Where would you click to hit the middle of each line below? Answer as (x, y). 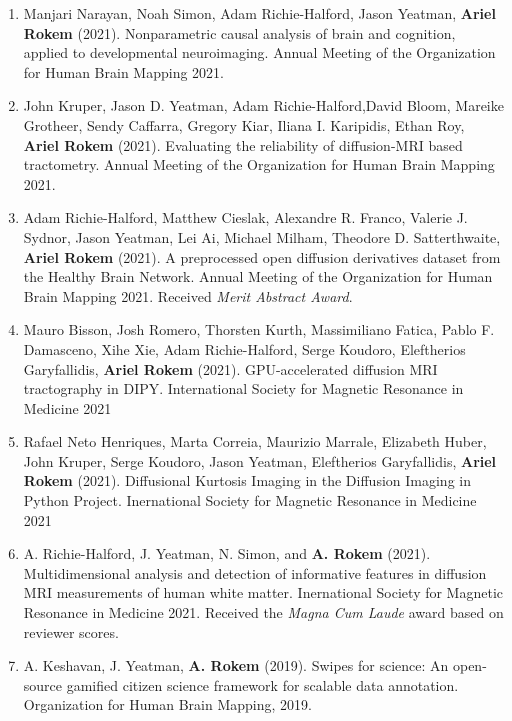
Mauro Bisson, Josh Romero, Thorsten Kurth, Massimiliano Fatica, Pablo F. (259, 329)
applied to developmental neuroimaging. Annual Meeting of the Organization (259, 52)
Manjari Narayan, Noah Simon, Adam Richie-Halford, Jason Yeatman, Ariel (259, 13)
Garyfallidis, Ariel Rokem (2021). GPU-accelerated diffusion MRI (230, 368)
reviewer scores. (71, 631)
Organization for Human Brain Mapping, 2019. (167, 704)
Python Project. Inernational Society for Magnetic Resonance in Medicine (250, 500)
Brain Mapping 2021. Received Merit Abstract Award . (188, 295)
